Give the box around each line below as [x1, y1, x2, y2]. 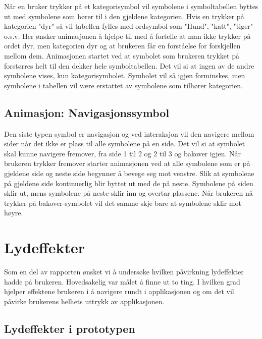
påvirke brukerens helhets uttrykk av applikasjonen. [4, 296, 165, 306]
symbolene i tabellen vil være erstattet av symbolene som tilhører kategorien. [4, 80, 243, 90]
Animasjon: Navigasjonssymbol [4, 104, 170, 120]
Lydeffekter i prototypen [4, 320, 135, 336]
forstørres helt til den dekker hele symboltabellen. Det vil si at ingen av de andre [4, 60, 254, 71]
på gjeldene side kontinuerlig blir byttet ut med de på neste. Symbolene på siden [4, 178, 253, 188]
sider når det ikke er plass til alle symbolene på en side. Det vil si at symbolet [4, 138, 245, 149]
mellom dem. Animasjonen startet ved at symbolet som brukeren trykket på [4, 50, 239, 61]
